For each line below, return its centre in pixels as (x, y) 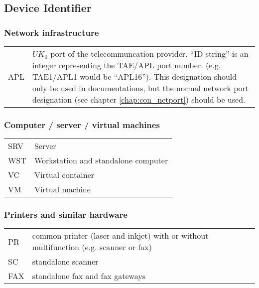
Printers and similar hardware (66, 215)
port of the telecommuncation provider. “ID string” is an (149, 54)
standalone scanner (65, 262)
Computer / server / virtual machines (82, 124)
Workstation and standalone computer (101, 160)
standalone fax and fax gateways (89, 276)
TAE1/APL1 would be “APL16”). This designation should (134, 76)
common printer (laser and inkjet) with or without (120, 236)
